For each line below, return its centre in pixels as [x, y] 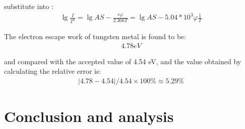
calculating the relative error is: [53, 71]
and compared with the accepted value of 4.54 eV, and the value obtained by [123, 61]
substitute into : [29, 6]
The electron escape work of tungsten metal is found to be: [95, 36]
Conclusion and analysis [89, 116]
